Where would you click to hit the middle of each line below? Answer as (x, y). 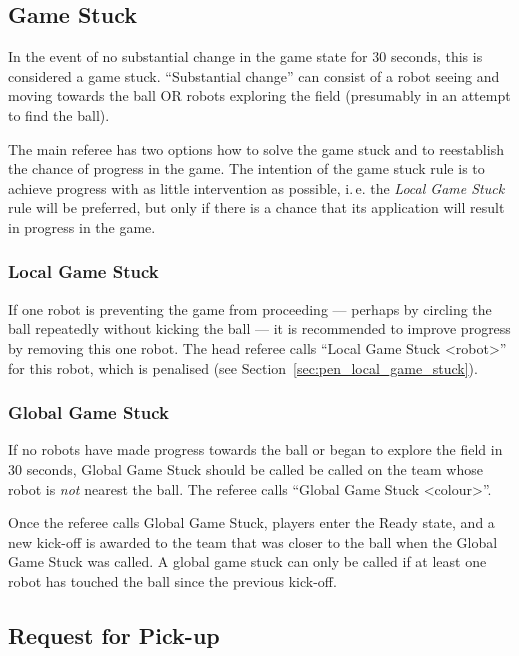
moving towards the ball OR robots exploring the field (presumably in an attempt (259, 95)
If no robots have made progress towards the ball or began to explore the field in (255, 449)
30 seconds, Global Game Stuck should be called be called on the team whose (245, 468)
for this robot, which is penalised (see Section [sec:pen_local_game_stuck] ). (243, 367)
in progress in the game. (82, 226)
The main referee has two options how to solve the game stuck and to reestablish (256, 148)
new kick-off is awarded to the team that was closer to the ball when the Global (253, 541)
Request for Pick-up (114, 634)
